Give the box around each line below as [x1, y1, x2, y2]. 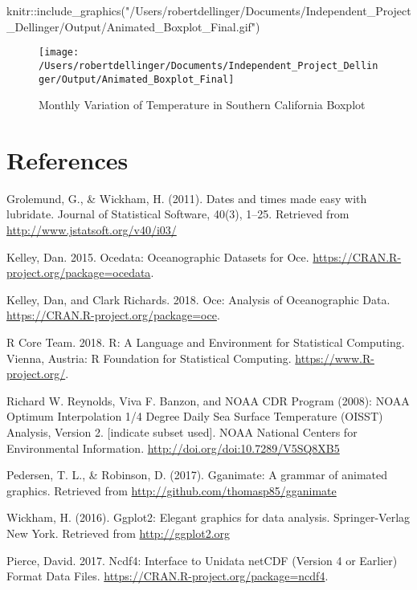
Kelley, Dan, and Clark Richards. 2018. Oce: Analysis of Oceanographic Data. [6, 291, 390, 307]
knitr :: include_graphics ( [6, 2, 126, 18]
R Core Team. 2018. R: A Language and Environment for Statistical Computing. [6, 334, 405, 351]
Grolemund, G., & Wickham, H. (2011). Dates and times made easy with [6, 189, 367, 206]
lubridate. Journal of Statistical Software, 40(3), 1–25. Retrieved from [6, 205, 350, 222]
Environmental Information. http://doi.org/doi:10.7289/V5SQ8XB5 [6, 439, 340, 456]
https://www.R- [295, 349, 374, 366]
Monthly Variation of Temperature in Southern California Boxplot [39, 96, 366, 113]
